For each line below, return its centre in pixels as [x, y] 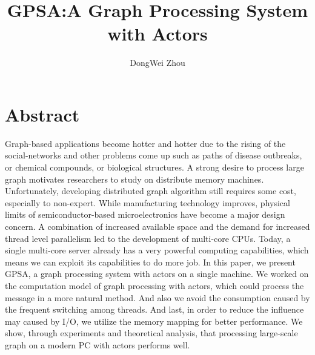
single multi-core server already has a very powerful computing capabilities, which [157, 250]
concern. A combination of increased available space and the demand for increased [157, 226]
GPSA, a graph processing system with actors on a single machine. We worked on [157, 274]
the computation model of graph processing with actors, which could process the [154, 285]
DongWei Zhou [157, 63]
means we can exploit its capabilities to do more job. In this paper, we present [150, 262]
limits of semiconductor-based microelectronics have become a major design [145, 214]
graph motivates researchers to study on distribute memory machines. [134, 179]
